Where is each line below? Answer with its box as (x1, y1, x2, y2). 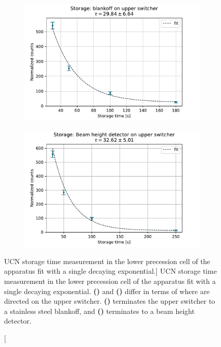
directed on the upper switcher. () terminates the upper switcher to (4, 296, 215, 306)
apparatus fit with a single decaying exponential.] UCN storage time (4, 266, 217, 276)
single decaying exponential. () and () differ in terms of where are (4, 285, 210, 296)
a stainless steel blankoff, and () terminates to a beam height (4, 305, 195, 316)
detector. (4, 315, 32, 326)
